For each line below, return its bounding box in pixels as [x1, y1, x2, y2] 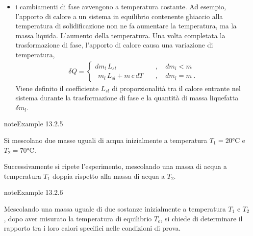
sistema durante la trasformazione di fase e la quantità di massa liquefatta [15, 93, 239, 103]
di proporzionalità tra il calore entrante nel [112, 83, 241, 93]
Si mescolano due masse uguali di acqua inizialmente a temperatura [4, 135, 207, 145]
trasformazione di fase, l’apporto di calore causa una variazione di [15, 40, 213, 50]
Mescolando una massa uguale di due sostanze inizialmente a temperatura [4, 203, 226, 213]
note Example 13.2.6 [4, 187, 63, 197]
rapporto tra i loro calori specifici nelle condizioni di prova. [4, 223, 181, 233]
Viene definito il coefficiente [15, 83, 99, 93]
